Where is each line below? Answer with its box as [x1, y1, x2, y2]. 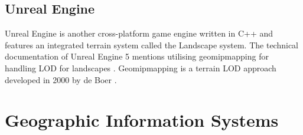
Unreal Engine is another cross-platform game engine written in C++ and [5, 27, 273, 39]
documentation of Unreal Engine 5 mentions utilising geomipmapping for [5, 50, 269, 62]
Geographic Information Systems [5, 108, 279, 132]
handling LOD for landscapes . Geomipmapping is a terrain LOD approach [5, 61, 276, 74]
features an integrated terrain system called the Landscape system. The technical [5, 38, 298, 51]
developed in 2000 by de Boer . [5, 73, 117, 85]
